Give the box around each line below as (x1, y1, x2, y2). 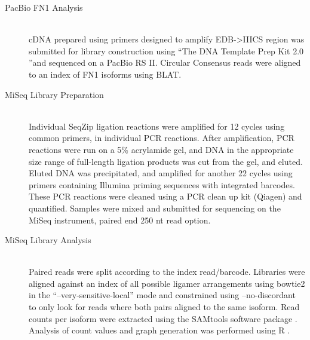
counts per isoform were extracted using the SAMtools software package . (29, 312, 297, 324)
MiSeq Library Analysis (5, 234, 91, 246)
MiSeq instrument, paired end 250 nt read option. (29, 213, 211, 226)
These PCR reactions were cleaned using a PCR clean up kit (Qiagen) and (29, 190, 302, 203)
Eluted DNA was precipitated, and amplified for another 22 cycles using (29, 167, 293, 179)
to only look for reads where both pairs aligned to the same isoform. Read (29, 301, 300, 313)
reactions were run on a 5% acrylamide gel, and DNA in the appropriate (29, 143, 294, 155)
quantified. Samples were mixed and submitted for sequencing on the (29, 201, 281, 214)
